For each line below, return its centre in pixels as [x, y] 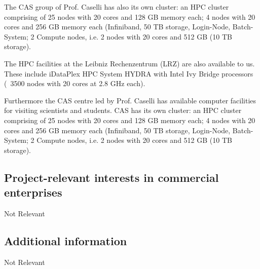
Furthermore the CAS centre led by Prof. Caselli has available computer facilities [130, 100]
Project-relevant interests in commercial [112, 177]
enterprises [33, 192]
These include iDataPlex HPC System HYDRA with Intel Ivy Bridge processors [129, 73]
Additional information [66, 240]
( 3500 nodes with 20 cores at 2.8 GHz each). [75, 83]
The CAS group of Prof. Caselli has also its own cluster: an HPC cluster [117, 7]
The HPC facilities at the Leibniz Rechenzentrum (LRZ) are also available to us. [129, 63]
